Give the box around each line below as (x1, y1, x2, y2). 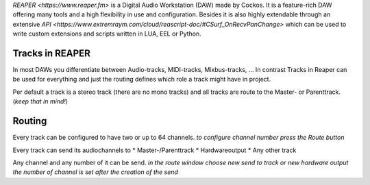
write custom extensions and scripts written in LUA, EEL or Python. (12, 29, 201, 38)
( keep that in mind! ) (12, 97, 69, 106)
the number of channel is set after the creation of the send (12, 168, 178, 176)
